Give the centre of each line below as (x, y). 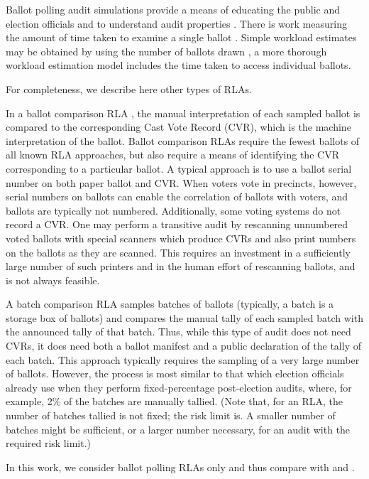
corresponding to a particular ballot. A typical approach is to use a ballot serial (179, 168)
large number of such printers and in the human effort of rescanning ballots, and (181, 266)
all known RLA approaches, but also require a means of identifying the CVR (172, 155)
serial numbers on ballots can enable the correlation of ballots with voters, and (177, 197)
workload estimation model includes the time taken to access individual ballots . (178, 65)
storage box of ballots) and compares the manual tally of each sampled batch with (184, 317)
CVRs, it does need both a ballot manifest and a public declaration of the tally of (183, 346)
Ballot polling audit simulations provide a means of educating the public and (173, 9)
